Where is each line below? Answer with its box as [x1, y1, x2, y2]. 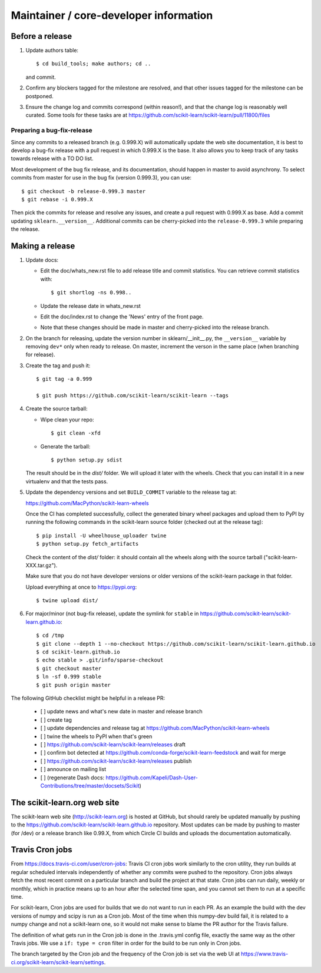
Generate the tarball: [40, 443, 91, 450]
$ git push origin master [36, 682, 111, 688]
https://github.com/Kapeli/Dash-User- [105, 774, 198, 781]
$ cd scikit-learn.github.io [36, 649, 120, 656]
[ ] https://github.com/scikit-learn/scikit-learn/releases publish [40, 757, 192, 765]
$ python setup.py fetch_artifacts [36, 540, 139, 547]
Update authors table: [25, 47, 79, 54]
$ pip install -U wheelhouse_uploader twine [36, 532, 167, 539]
